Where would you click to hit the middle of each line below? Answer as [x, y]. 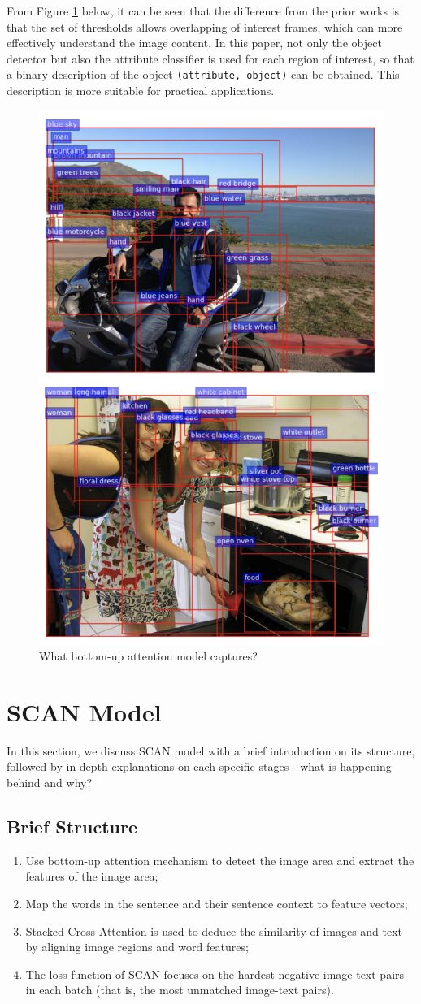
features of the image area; [92, 876]
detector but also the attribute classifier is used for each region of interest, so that [210, 58]
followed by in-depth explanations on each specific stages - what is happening [199, 766]
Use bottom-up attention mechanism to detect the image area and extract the [220, 860]
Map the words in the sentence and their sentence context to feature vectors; [217, 903]
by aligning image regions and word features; [137, 947]
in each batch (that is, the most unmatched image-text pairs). [180, 990]
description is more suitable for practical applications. [141, 91]
